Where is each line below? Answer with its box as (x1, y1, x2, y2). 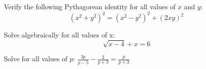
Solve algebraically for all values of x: (4, 30, 115, 40)
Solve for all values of (4, 53, 68, 64)
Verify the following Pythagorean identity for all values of (4, 1, 176, 11)
